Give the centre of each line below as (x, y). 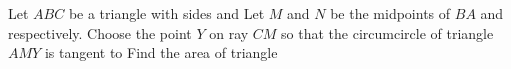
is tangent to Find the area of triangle (161, 52)
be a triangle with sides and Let (166, 13)
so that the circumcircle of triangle (387, 32)
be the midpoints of (390, 13)
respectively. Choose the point (100, 32)
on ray (229, 32)
